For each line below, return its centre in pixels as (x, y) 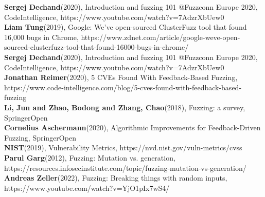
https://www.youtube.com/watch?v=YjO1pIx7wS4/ (87, 188)
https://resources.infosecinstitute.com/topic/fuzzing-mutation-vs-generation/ (125, 168)
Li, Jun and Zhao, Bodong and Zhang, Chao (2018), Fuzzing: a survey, (125, 107)
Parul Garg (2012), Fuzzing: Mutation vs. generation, (90, 157)
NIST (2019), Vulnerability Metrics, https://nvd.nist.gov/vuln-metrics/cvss (123, 147)
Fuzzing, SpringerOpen (40, 137)
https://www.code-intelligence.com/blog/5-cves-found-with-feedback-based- (123, 87)
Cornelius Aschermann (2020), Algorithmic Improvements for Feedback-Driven (132, 127)
